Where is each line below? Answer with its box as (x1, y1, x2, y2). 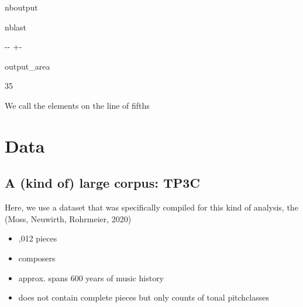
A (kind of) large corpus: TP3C (5, 174, 200, 192)
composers (18, 251, 56, 264)
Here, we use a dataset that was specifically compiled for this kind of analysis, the (5, 201, 298, 213)
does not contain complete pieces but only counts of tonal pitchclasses (18, 291, 269, 303)
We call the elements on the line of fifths (5, 99, 150, 111)
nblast (5, 20, 27, 33)
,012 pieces (18, 232, 57, 244)
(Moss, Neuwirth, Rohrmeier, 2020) (5, 212, 132, 225)
